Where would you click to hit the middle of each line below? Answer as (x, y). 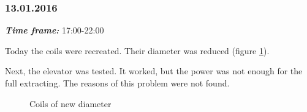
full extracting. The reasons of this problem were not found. (117, 83)
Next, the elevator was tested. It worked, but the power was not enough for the (154, 71)
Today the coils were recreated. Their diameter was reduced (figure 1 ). (137, 50)
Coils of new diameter (70, 103)
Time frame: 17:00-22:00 (55, 30)
